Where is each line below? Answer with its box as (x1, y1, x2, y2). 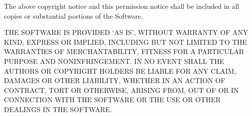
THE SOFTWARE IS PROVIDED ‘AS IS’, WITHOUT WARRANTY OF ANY (4, 27, 248, 37)
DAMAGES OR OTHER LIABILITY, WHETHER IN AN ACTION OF (4, 75, 225, 86)
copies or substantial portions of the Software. (4, 10, 143, 21)
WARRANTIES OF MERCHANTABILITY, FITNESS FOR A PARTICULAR (4, 46, 244, 57)
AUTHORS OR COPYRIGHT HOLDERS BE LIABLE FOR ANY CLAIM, (4, 65, 236, 76)
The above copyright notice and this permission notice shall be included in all (4, 1, 240, 11)
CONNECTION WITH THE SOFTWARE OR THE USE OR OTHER (4, 94, 221, 105)
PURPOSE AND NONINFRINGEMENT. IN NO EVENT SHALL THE (4, 56, 224, 66)
